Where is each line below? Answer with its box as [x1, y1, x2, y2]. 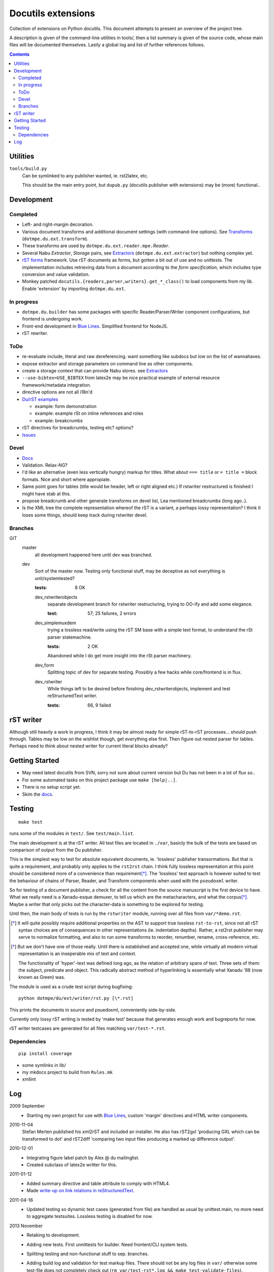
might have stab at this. [22, 490, 71, 497]
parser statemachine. [47, 634, 92, 640]
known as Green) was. [18, 974, 65, 980]
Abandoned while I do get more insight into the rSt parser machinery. [47, 653, 192, 659]
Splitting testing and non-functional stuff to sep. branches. [26, 1251, 149, 1257]
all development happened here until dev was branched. [35, 552, 153, 558]
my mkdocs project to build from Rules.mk [22, 1069, 113, 1076]
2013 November [9, 1223, 43, 1229]
